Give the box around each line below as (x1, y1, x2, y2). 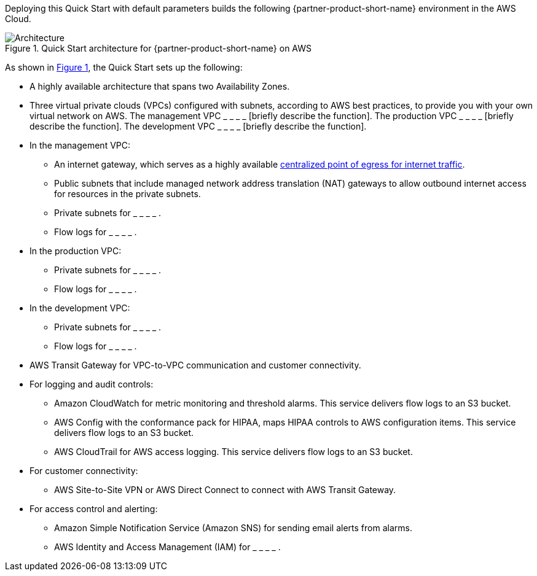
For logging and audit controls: (29, 379, 154, 389)
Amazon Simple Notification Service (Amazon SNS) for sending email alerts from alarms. (54, 523, 412, 533)
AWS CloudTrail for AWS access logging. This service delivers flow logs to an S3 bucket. (54, 446, 413, 457)
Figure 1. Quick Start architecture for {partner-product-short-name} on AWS (5, 43, 312, 53)
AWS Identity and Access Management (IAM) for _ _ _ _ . (54, 542, 281, 552)
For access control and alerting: (29, 504, 158, 514)
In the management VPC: (29, 140, 131, 150)
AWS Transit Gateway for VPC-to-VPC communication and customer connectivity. (29, 360, 361, 370)
